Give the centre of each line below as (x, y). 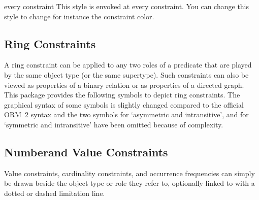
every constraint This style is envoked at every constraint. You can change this (127, 6)
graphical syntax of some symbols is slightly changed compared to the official (124, 104)
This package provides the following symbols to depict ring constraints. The (122, 95)
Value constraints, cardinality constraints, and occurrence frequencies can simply (129, 173)
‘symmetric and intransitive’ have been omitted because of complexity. (114, 124)
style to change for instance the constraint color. (79, 16)
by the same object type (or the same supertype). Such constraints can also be (126, 74)
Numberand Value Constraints (86, 152)
